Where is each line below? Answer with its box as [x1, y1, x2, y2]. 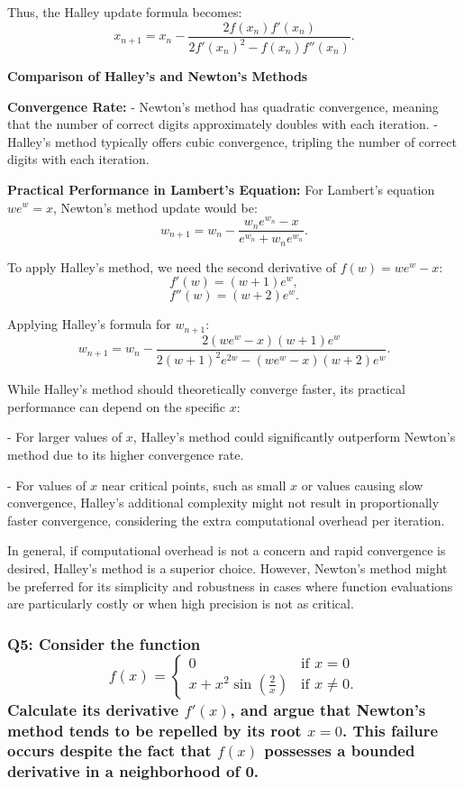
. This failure [342, 718, 439, 741]
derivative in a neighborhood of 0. [7, 760, 259, 782]
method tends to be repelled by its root [7, 718, 302, 741]
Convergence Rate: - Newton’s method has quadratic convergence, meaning [7, 96, 439, 115]
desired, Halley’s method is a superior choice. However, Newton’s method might [7, 558, 448, 577]
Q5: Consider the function [7, 632, 201, 654]
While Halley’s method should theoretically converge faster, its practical [7, 380, 405, 398]
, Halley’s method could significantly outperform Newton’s [132, 427, 456, 446]
